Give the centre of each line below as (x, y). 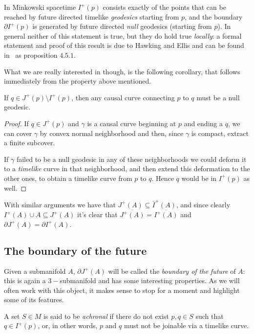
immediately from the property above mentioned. (78, 81)
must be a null (218, 97)
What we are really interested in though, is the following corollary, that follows (122, 71)
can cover (18, 133)
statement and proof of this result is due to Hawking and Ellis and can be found (124, 45)
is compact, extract (220, 133)
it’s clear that (97, 214)
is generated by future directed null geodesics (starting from (122, 26)
